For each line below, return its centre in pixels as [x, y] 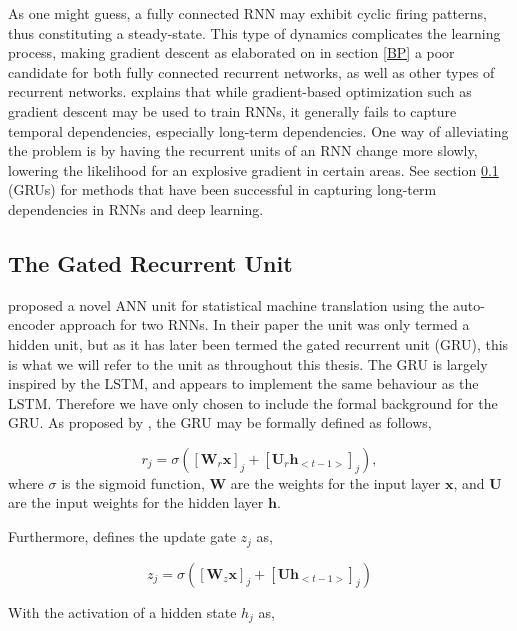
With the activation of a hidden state [122, 611]
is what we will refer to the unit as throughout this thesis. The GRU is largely [248, 363]
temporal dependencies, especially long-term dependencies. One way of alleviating [258, 130]
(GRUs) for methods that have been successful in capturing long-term [222, 189]
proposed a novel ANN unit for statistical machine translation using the [228, 304]
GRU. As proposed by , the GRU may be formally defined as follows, [220, 422]
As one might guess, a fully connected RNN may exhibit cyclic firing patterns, [247, 13]
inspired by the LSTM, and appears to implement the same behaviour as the [243, 383]
